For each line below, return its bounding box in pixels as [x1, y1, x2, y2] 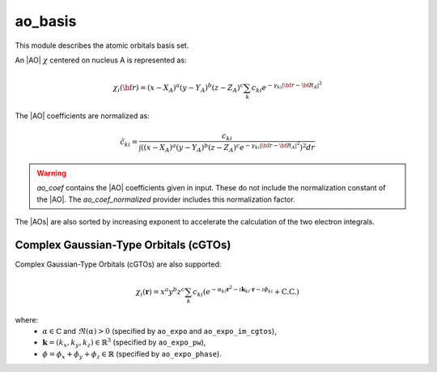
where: [15, 314, 39, 324]
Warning [36, 168, 66, 177]
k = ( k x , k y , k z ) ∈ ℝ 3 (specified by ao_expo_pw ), [42, 336, 206, 349]
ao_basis [15, 12, 77, 30]
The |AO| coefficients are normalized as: [15, 110, 150, 121]
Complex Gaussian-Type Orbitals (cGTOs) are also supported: [15, 259, 222, 269]
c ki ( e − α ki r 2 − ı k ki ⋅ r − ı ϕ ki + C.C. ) [193, 284, 299, 298]
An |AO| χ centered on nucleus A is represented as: [15, 55, 187, 65]
